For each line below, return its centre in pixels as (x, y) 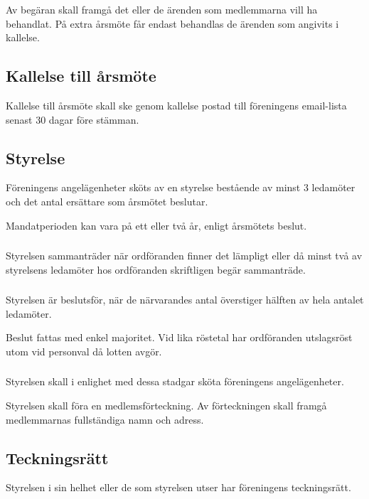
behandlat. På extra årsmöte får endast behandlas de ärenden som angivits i (172, 23)
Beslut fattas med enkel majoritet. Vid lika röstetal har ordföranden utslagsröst (179, 337)
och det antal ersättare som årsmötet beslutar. (107, 201)
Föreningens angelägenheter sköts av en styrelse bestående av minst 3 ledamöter (181, 187)
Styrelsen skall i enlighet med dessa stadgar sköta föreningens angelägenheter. (175, 381)
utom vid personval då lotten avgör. (84, 351)
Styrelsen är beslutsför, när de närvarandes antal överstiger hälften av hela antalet (185, 300)
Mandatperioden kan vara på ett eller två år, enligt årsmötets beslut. (156, 225)
